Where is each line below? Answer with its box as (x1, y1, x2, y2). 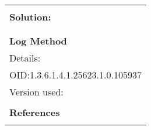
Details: (9, 51, 41, 64)
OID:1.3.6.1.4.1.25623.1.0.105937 (9, 68, 142, 81)
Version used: (9, 85, 64, 98)
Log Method (9, 34, 67, 47)
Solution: (9, 10, 51, 23)
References (9, 105, 60, 119)
